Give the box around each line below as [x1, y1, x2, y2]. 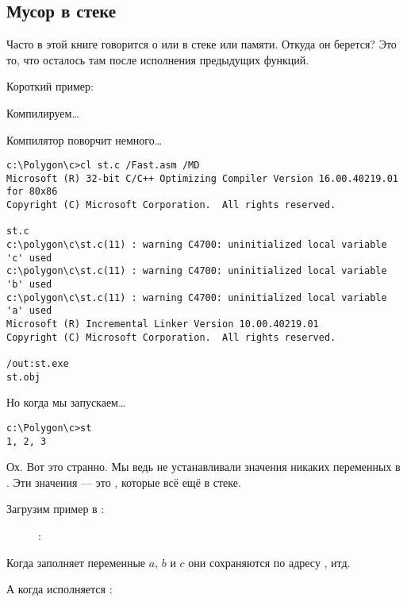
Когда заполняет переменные [6, 554, 146, 570]
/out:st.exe [6, 358, 69, 370]
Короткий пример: [6, 78, 94, 95]
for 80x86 [6, 186, 58, 198]
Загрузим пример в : [6, 500, 105, 517]
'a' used [6, 305, 52, 317]
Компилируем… [6, 104, 79, 121]
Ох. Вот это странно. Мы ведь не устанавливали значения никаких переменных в [6, 458, 401, 475]
